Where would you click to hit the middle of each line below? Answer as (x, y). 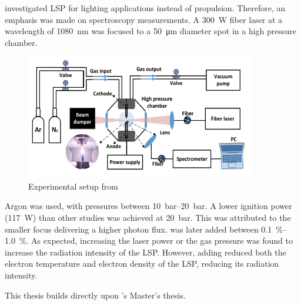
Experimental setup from (73, 186)
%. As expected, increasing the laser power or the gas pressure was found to (156, 241)
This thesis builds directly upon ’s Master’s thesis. (95, 295)
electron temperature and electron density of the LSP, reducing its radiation (142, 263)
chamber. (21, 42)
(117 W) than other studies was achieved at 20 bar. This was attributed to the (148, 217)
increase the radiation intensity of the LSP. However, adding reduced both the (146, 252)
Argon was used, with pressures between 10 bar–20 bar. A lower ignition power (148, 206)
